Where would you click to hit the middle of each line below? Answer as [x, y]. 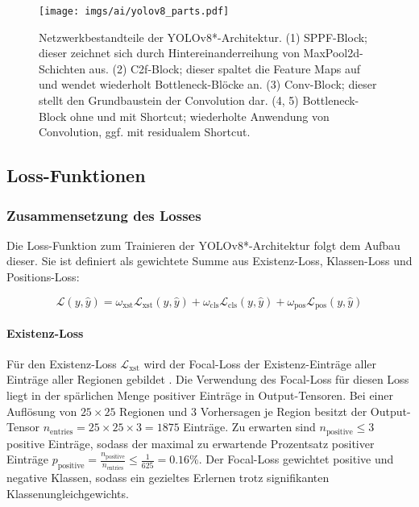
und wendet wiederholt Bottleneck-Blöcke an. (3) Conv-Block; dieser [208, 84]
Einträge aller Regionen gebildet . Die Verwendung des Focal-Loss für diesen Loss [208, 379]
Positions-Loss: [43, 276]
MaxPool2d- [333, 53]
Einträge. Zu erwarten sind [249, 427]
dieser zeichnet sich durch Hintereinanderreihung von [169, 53]
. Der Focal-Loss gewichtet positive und [296, 459]
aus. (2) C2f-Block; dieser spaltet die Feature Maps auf [224, 68]
